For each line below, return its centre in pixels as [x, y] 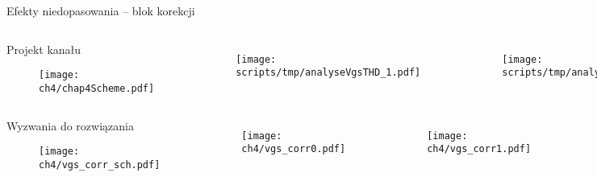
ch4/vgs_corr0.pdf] [294, 149]
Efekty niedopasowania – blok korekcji [101, 10]
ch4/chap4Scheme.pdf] [97, 88]
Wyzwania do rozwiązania [70, 125]
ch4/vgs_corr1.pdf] [479, 149]
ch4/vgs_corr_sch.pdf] [100, 165]
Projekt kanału [44, 49]
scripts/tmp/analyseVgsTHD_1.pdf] [328, 73]
